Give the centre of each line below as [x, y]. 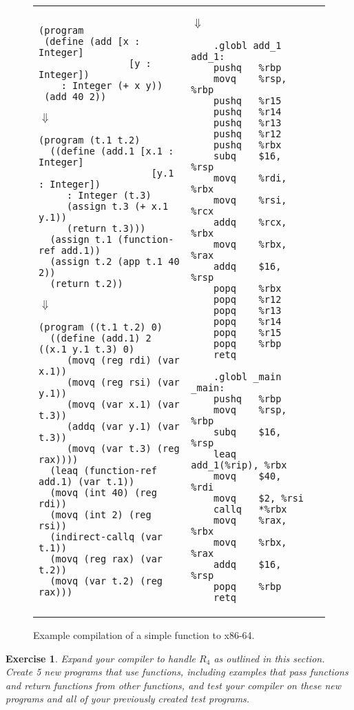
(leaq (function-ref [103, 470]
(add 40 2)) [75, 96]
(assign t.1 [81, 239]
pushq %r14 [248, 112]
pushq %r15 [248, 101]
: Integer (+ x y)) [112, 85]
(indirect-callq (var [106, 536]
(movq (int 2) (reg [101, 514]
